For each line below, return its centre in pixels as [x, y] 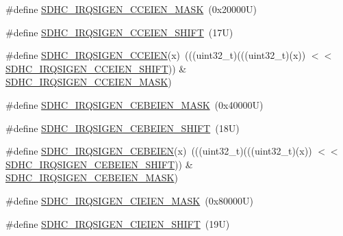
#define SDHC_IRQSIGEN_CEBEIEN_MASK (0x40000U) [135, 104]
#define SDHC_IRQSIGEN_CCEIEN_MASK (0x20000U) [131, 9]
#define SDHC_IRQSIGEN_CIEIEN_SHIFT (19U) [118, 223]
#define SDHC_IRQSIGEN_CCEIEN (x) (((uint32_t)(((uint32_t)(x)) [156, 55]
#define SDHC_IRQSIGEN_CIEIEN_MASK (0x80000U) [130, 200]
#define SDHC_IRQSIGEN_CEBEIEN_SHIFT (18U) [123, 128]
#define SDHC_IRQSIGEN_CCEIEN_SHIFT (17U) [119, 32]
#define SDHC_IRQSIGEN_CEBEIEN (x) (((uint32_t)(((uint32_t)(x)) [159, 151]
